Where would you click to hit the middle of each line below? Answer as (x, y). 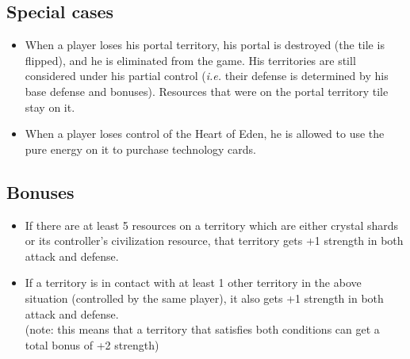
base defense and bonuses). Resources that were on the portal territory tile (207, 91)
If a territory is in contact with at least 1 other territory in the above (193, 283)
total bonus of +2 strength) (92, 344)
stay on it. (50, 107)
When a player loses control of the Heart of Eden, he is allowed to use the (205, 134)
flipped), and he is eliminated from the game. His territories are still (190, 60)
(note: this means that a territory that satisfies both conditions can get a (202, 329)
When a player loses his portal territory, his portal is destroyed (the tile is (205, 45)
